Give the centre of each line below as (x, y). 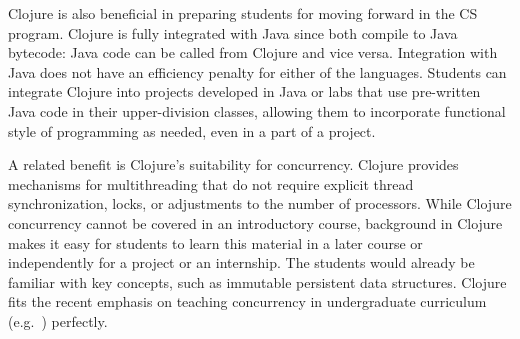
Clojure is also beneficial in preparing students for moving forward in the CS (243, 13)
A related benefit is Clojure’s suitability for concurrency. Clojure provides (233, 164)
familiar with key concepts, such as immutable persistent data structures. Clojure (257, 281)
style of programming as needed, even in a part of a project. (192, 130)
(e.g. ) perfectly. (58, 320)
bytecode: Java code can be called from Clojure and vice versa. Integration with (253, 52)
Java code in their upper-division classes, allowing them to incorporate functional (257, 110)
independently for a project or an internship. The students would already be (241, 262)
